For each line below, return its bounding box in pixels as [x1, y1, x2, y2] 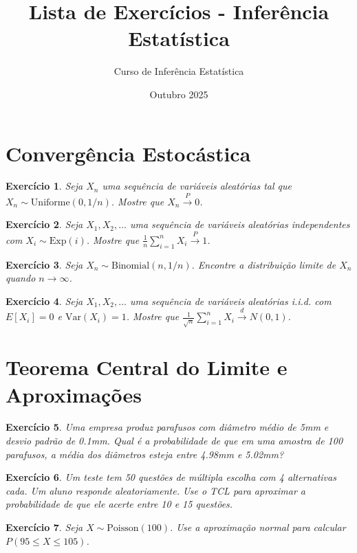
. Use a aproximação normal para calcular [170, 520, 346, 534]
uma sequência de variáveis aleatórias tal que [102, 179, 292, 193]
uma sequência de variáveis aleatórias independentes [129, 217, 350, 232]
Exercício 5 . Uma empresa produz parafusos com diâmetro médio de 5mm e [6, 420, 329, 434]
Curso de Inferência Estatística [113, 64, 244, 78]
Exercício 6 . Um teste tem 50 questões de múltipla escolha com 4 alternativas [6, 470, 336, 484]
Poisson [107, 523, 139, 534]
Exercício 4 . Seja [6, 293, 83, 308]
